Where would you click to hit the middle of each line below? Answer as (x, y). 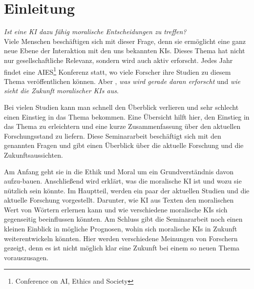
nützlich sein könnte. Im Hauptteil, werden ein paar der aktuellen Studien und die (127, 190)
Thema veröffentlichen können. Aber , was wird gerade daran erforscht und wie (122, 81)
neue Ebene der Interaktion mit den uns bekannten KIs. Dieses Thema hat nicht (125, 51)
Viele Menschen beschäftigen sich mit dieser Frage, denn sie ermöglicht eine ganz (125, 41)
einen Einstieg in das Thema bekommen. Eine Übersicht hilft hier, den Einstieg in (127, 116)
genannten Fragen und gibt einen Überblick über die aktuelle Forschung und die (124, 145)
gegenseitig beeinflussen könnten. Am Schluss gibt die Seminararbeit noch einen (123, 219)
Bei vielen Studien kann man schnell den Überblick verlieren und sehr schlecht (121, 107)
